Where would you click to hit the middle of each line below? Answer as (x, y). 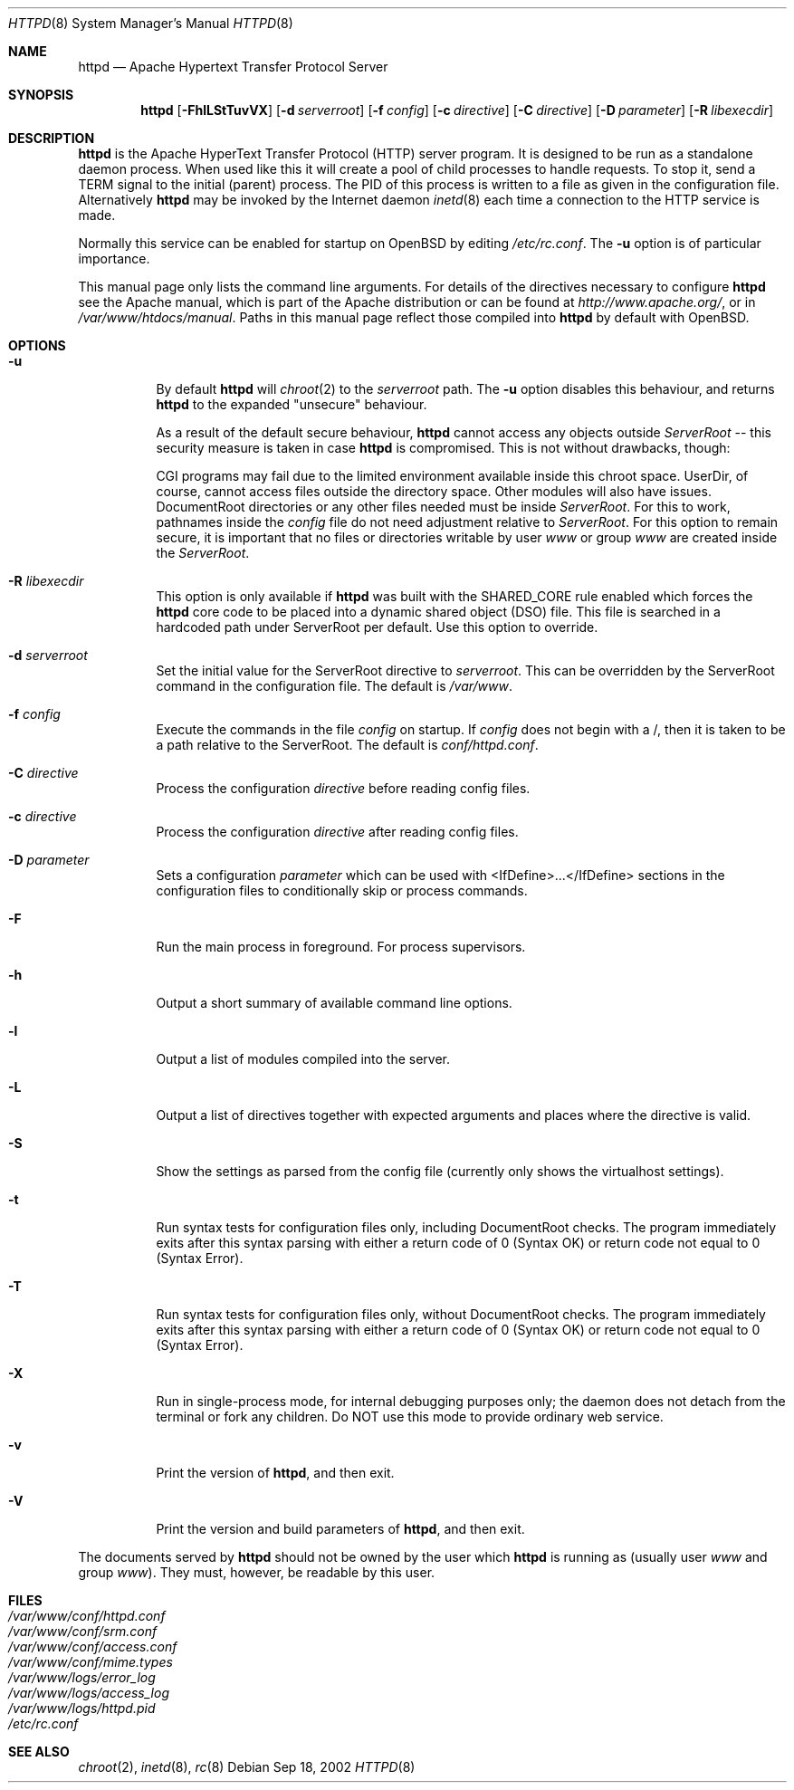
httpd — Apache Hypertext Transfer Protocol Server (233, 67)
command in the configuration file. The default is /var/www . (335, 686)
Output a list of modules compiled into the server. (303, 1059)
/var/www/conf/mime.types (91, 1662)
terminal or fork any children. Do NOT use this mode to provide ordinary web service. (410, 1417)
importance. (114, 258)
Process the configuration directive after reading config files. (337, 832)
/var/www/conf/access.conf (93, 1646)
